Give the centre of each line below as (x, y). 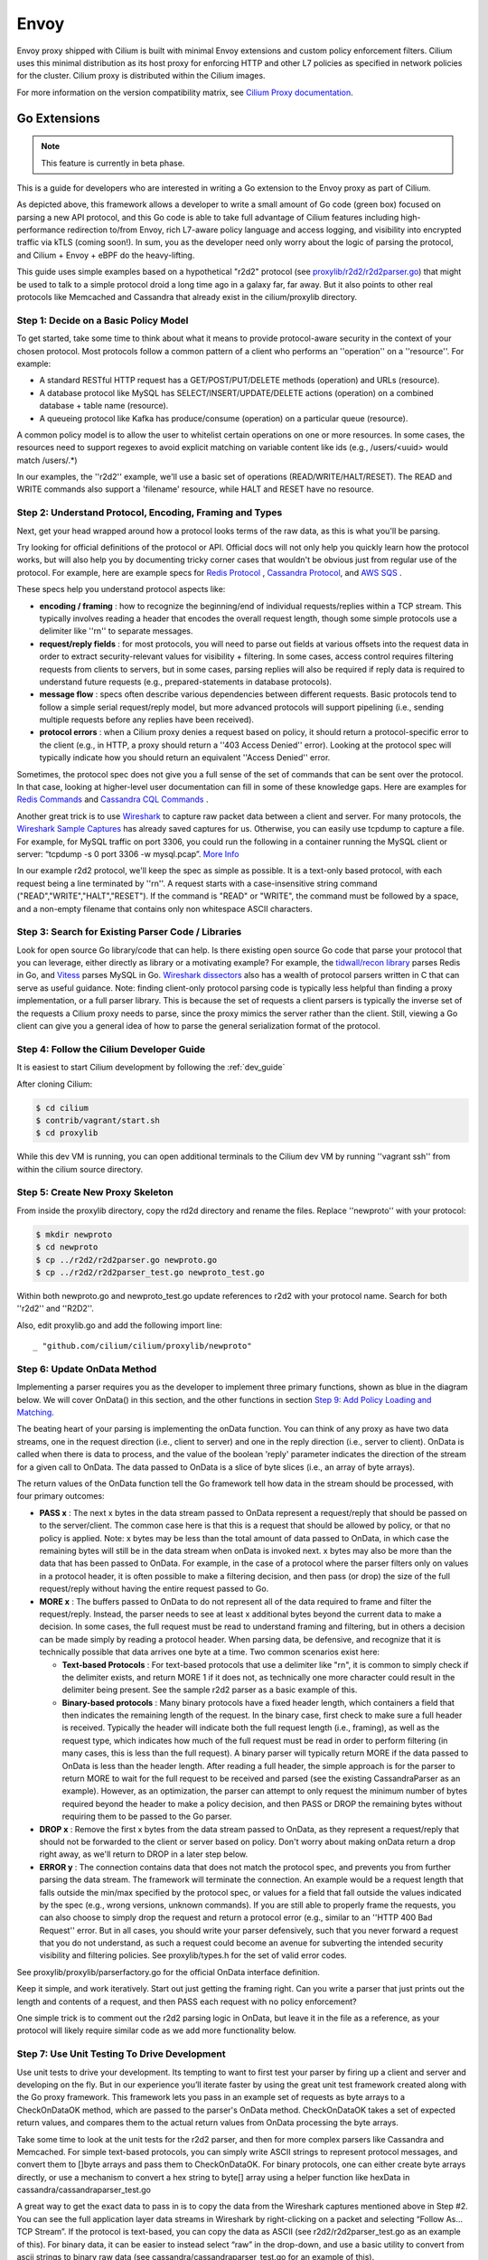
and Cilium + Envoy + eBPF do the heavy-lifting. (106, 255)
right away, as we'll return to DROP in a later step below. (144, 1854)
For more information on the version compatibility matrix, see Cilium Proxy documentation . (185, 92)
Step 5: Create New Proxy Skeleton (95, 1192)
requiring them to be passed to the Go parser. (147, 1816)
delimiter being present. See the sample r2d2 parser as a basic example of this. (210, 1690)
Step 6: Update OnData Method (87, 1369)
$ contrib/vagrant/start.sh (98, 1120)
